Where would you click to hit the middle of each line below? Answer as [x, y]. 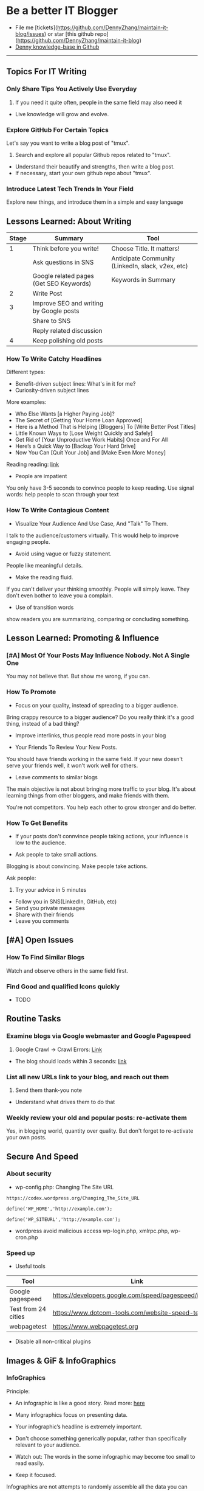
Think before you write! [66, 249]
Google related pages [63, 276]
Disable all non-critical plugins [53, 1341]
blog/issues [29, 33]
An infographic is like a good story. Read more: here [80, 1403]
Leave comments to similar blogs [56, 777]
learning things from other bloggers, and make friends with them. [88, 795]
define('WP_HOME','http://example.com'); [59, 1209]
